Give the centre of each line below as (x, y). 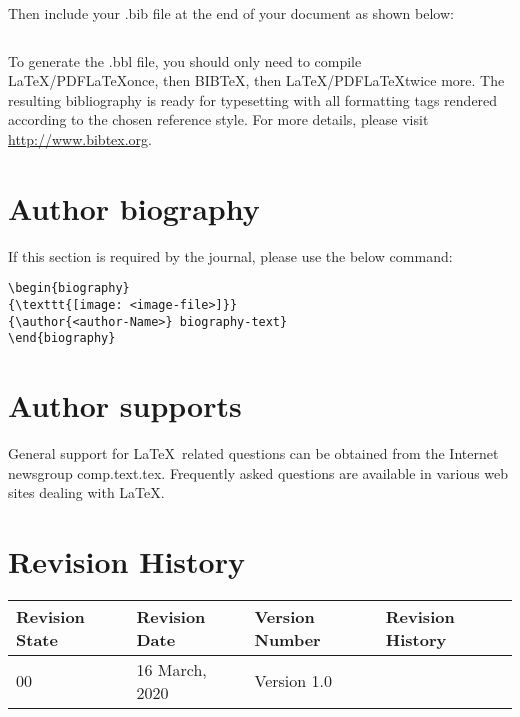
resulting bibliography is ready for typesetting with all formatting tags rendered (253, 99)
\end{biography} (62, 338)
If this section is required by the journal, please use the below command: (230, 255)
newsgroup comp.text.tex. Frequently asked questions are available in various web (258, 472)
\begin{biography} (69, 288)
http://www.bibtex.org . (80, 138)
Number (287, 639)
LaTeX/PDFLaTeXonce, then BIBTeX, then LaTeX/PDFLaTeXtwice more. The (256, 80)
